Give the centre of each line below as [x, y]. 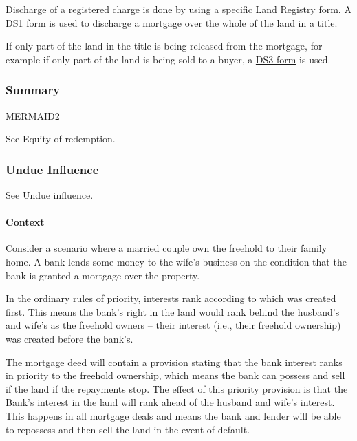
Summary [33, 90]
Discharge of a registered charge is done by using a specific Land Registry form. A [178, 9]
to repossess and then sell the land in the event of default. [128, 429]
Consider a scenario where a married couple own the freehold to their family [166, 248]
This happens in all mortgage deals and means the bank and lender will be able [173, 415]
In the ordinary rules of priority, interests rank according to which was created [171, 298]
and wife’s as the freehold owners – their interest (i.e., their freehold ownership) [173, 325]
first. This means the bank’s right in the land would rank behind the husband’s [173, 311]
